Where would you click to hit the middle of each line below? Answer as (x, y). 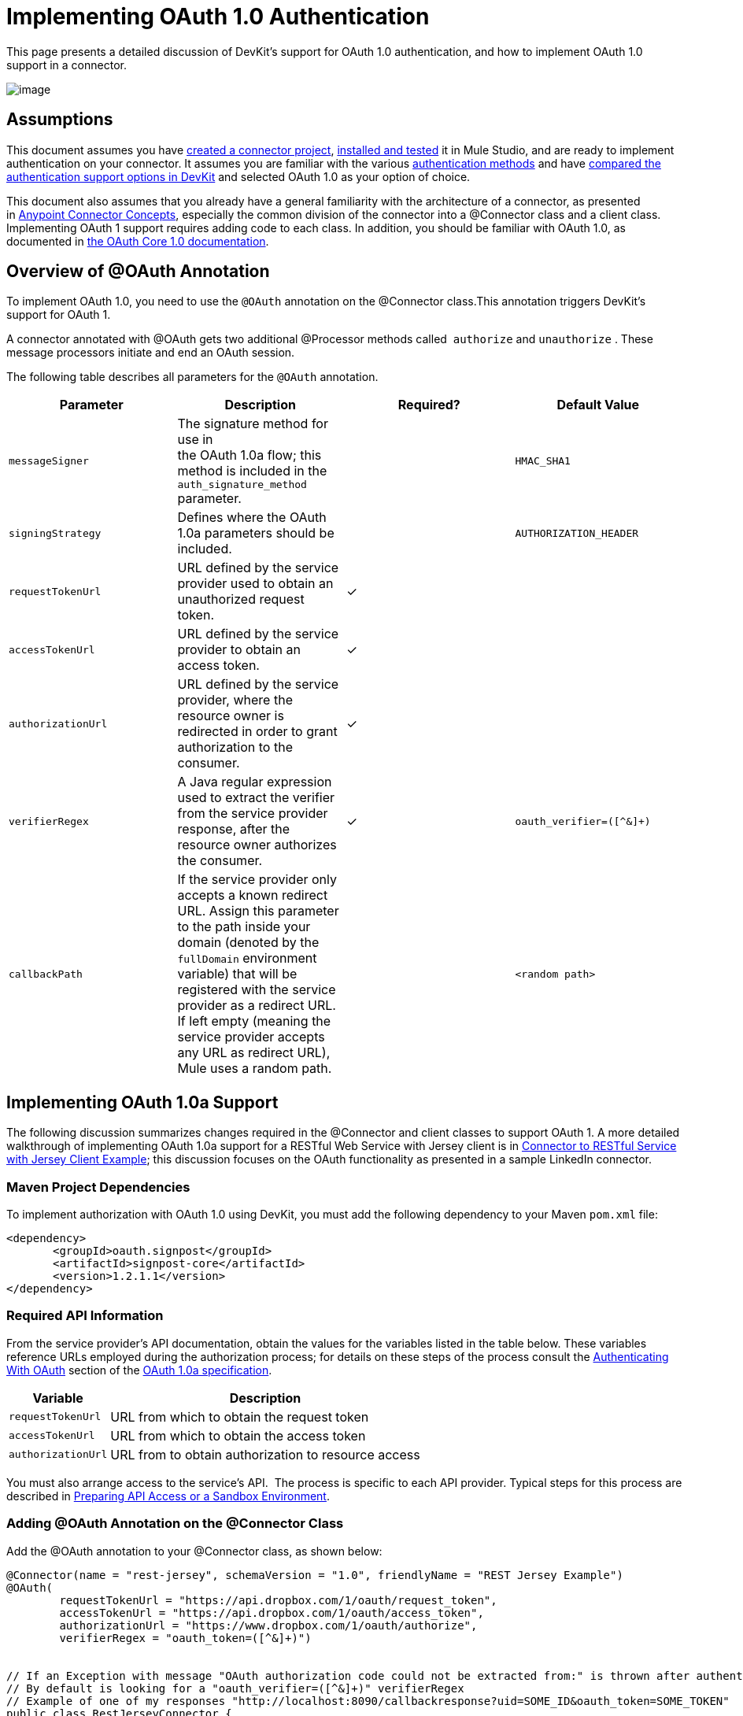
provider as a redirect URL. (257, 1006)
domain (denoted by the (248, 943)
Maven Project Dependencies (98, 1187)
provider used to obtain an (255, 584)
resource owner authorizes (257, 845)
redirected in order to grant (257, 732)
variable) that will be (237, 974)
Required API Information (85, 1316)
